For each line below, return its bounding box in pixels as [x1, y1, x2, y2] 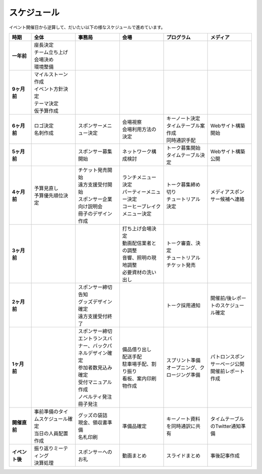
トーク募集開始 [166, 144, 201, 151]
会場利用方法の [122, 126, 157, 133]
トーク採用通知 [166, 302, 201, 308]
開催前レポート [210, 368, 245, 374]
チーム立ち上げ [34, 49, 68, 55]
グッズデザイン [78, 298, 113, 305]
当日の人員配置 [34, 430, 68, 437]
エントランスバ [78, 335, 113, 342]
